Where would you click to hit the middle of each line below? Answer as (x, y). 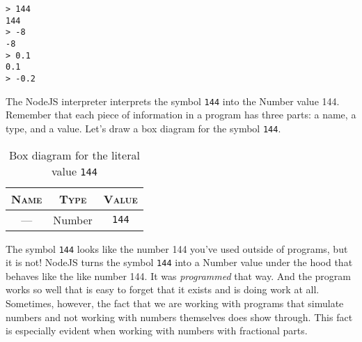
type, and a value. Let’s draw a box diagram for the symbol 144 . (143, 128)
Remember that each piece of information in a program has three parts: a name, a (181, 115)
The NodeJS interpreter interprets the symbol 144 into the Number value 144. (173, 101)
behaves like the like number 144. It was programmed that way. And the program (178, 275)
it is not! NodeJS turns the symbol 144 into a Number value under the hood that (179, 262)
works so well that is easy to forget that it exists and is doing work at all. (163, 289)
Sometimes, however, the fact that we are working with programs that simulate (175, 303)
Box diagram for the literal (74, 155)
